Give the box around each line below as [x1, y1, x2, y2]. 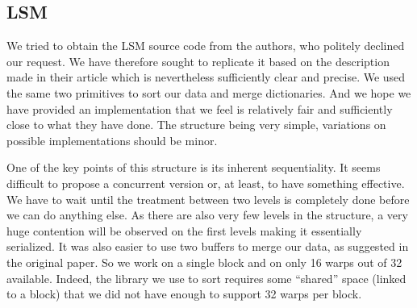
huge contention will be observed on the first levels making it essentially [6, 222, 362, 239]
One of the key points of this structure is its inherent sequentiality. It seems [6, 159, 381, 176]
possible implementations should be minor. [6, 131, 218, 148]
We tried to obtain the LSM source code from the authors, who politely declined [6, 37, 405, 54]
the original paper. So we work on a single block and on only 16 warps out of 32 [6, 253, 402, 270]
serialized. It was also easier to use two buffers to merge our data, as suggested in [6, 238, 409, 255]
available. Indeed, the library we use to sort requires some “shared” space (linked [6, 269, 407, 286]
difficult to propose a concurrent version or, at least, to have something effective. [6, 174, 405, 191]
